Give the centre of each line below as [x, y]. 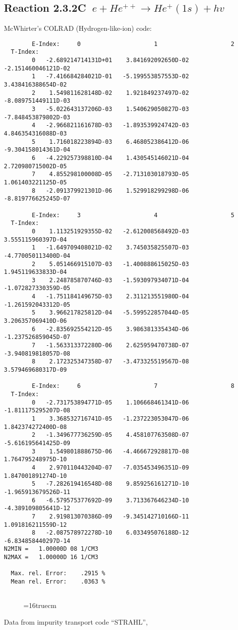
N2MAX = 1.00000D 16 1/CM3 [51, 557]
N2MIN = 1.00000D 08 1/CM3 [51, 549]
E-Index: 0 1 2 [133, 44]
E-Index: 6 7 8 [133, 386]
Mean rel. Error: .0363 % [58, 582]
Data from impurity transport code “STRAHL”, [76, 622]
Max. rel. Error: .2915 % [58, 574]
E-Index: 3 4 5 [133, 215]
